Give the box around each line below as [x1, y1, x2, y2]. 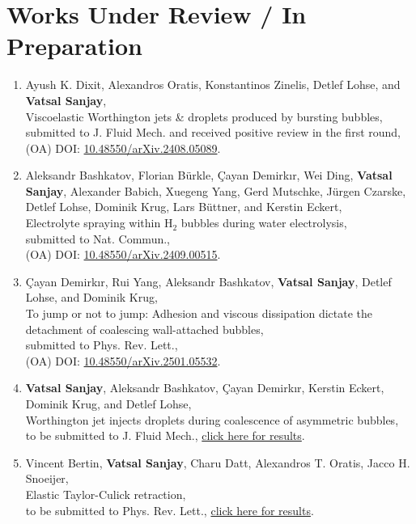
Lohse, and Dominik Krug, [25, 289, 158, 306]
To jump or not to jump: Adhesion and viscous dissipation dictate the [25, 305, 373, 322]
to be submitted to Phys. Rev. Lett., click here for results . [25, 501, 314, 518]
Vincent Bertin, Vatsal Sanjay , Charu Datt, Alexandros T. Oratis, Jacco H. [25, 454, 410, 471]
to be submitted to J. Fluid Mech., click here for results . [25, 427, 305, 444]
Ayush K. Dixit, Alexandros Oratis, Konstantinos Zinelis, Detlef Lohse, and [25, 76, 401, 93]
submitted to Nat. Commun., [25, 230, 170, 247]
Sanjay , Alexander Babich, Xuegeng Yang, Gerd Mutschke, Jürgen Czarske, [25, 182, 406, 199]
